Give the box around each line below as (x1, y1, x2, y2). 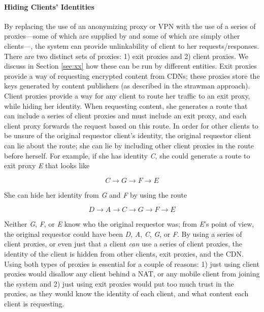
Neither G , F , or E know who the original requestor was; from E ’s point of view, (4, 219, 254, 229)
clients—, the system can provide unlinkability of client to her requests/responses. (4, 40, 259, 51)
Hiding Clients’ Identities (4, 1, 94, 12)
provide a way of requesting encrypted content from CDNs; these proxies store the (4, 70, 260, 81)
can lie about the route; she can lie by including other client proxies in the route (4, 140, 254, 150)
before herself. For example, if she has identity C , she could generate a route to (4, 150, 250, 161)
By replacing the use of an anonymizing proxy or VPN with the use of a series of (4, 20, 256, 31)
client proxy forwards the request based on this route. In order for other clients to (4, 120, 258, 131)
